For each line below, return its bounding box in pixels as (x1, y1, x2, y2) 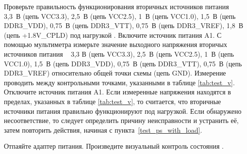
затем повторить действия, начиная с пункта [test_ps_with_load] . (4, 124, 202, 135)
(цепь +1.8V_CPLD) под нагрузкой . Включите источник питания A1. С (4, 30, 222, 40)
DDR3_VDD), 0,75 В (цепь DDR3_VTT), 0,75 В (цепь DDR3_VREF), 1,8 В (4, 20, 244, 31)
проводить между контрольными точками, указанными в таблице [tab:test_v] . (4, 77, 235, 87)
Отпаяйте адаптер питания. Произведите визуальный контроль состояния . (4, 141, 224, 151)
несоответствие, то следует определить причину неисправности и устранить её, (4, 115, 239, 125)
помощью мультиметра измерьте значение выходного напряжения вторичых (4, 39, 227, 49)
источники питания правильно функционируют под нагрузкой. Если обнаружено (4, 106, 242, 116)
